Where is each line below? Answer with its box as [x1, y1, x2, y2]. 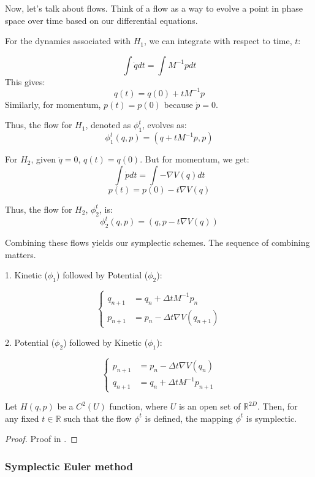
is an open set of [178, 400, 241, 413]
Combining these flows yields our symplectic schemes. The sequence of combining [5, 235, 310, 248]
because [164, 97, 193, 110]
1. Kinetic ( [5, 269, 48, 281]
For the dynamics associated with [5, 34, 131, 47]
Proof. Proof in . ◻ [5, 432, 78, 445]
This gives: [5, 75, 45, 88]
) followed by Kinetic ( [63, 335, 148, 348]
